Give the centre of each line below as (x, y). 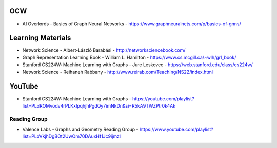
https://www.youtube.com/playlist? (176, 129)
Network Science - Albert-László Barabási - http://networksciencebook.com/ (104, 50)
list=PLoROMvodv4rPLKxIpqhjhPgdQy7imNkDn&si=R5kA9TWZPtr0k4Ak (99, 105)
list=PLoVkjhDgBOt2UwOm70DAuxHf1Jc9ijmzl (71, 136)
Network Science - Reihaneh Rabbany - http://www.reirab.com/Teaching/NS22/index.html (117, 72)
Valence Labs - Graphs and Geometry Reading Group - (80, 129)
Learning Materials (40, 38)
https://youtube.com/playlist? (163, 99)
